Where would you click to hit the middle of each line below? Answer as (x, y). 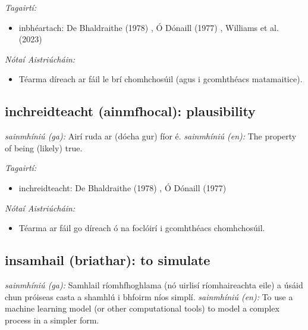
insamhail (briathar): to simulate (108, 260)
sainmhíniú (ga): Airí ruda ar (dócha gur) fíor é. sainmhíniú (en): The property (151, 136)
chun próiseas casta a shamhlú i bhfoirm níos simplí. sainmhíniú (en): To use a (149, 296)
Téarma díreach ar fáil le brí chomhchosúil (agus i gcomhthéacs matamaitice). (161, 79)
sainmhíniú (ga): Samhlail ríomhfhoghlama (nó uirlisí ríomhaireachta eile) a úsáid (154, 284)
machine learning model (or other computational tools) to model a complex (142, 308)
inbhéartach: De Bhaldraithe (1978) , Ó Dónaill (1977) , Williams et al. (149, 27)
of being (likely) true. (44, 147)
